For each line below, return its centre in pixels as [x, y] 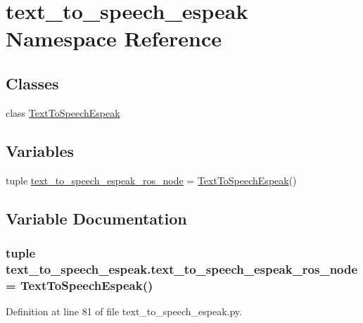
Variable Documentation [96, 218]
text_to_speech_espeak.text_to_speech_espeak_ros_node [182, 268]
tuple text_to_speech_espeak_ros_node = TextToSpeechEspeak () [151, 180]
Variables [40, 150]
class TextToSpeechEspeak [63, 112]
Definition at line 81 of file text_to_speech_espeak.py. [124, 311]
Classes [32, 83]
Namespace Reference [114, 38]
